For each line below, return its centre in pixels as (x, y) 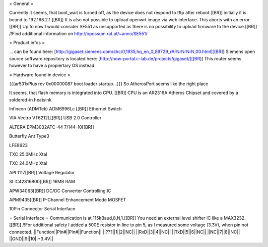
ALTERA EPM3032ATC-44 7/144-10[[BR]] (52, 127)
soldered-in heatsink (30, 99)
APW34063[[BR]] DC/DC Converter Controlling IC (60, 191)
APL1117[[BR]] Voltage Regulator (42, 172)
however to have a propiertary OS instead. (52, 66)
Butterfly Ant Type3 (29, 136)
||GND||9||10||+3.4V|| (31, 239)
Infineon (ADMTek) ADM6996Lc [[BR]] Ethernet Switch (65, 109)
